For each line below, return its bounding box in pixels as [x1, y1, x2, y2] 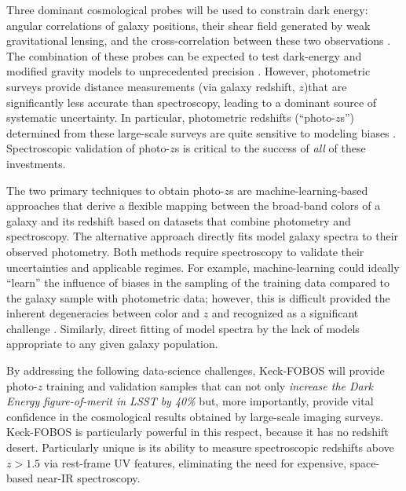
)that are [303, 78, 347, 94]
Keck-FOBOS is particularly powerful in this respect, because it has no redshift [6, 423, 389, 440]
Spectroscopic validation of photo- [6, 140, 170, 156]
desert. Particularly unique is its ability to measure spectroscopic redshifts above [6, 439, 394, 456]
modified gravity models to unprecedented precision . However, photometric [6, 63, 371, 79]
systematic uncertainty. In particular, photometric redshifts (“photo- [6, 109, 335, 126]
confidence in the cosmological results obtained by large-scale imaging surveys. [6, 408, 384, 424]
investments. [6, 155, 66, 171]
